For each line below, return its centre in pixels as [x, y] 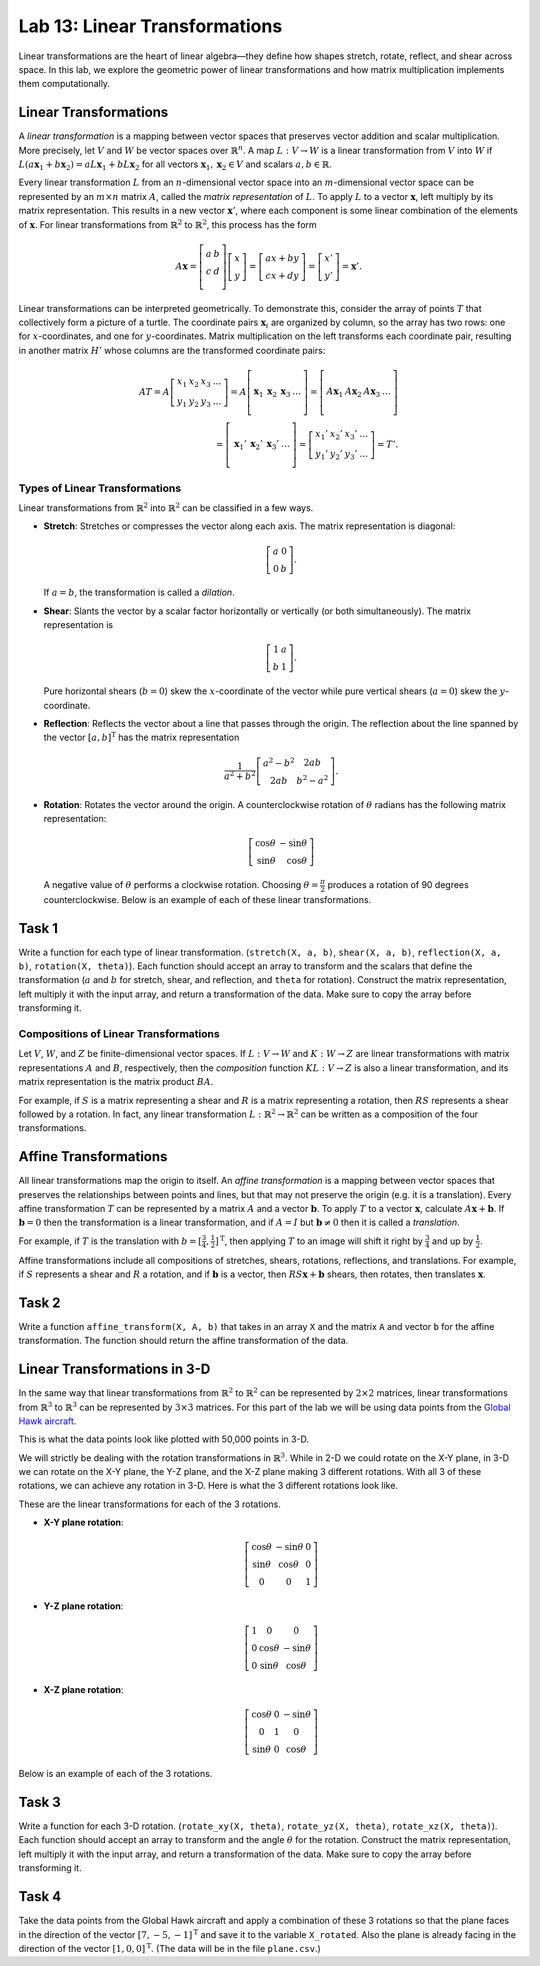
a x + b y [282, 258]
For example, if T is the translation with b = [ [110, 1241]
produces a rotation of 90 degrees [398, 885]
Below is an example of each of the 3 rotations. [115, 1774]
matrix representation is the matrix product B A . [116, 1082]
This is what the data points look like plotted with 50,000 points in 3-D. [164, 1439]
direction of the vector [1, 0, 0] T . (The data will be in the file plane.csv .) [170, 1947]
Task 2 [39, 1302]
